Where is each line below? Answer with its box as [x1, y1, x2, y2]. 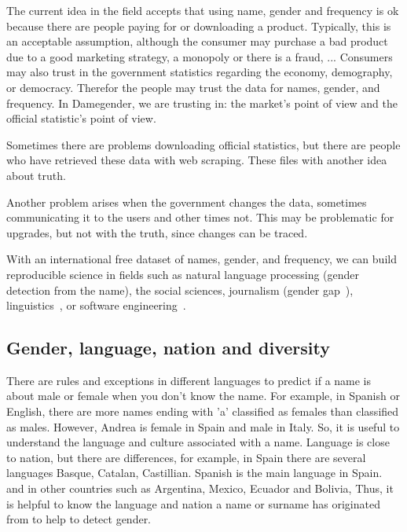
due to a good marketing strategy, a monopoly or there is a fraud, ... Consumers [6, 48, 393, 64]
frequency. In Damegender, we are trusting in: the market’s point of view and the [6, 94, 398, 111]
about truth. [6, 167, 66, 183]
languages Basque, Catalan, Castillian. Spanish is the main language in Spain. [6, 464, 383, 481]
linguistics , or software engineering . [6, 297, 186, 314]
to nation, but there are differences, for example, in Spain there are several [6, 449, 366, 465]
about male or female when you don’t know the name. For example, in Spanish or [6, 387, 400, 404]
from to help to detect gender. [6, 511, 152, 527]
